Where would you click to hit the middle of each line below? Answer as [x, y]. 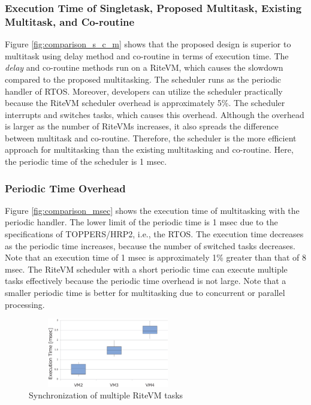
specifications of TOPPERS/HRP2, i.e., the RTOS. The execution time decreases [154, 234]
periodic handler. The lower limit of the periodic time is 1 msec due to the [141, 222]
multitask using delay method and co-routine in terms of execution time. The [147, 55]
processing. [25, 304]
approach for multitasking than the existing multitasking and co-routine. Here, [149, 149]
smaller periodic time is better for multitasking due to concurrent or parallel [145, 293]
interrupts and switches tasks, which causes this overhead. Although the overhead [155, 114]
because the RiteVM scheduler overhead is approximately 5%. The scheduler [145, 103]
